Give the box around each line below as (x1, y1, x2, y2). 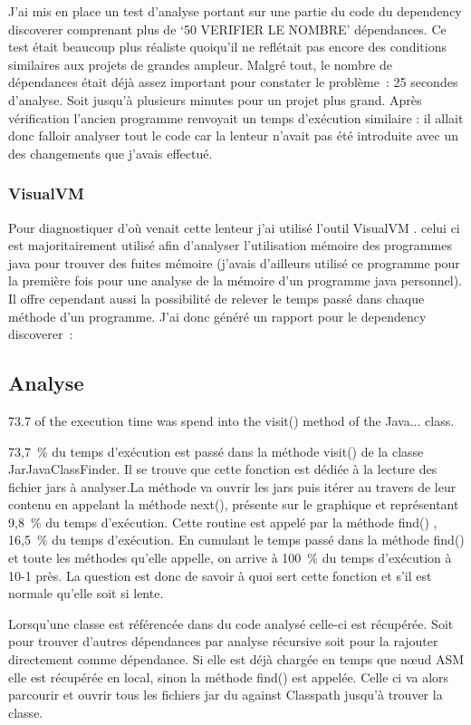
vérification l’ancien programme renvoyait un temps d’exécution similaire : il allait (8, 108, 464, 127)
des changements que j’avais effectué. (8, 143, 213, 162)
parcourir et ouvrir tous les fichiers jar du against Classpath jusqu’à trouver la (8, 685, 443, 704)
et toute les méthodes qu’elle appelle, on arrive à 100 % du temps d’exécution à (8, 548, 452, 567)
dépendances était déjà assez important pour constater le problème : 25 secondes (8, 72, 458, 92)
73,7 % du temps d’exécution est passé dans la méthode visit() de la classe (8, 441, 424, 460)
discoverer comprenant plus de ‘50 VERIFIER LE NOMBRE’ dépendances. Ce (8, 19, 447, 38)
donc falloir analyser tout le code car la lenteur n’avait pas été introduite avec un (8, 126, 458, 145)
